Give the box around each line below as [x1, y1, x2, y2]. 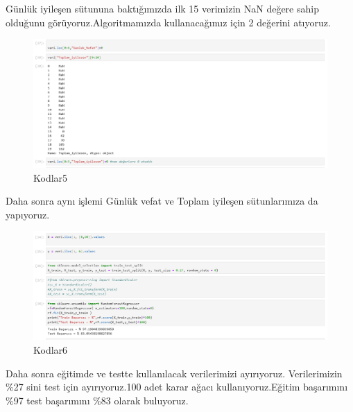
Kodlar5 [33, 170, 68, 184]
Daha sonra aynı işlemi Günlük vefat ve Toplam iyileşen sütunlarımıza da [6, 194, 318, 208]
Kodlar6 [33, 342, 68, 357]
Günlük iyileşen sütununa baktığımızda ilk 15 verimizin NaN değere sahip [6, 1, 319, 15]
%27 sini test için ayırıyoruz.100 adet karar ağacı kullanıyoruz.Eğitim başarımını [6, 379, 348, 394]
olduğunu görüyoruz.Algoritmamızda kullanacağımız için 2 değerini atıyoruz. [6, 15, 331, 29]
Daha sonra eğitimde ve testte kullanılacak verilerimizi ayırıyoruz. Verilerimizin [6, 366, 343, 380]
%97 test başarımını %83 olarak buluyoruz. [6, 393, 189, 407]
